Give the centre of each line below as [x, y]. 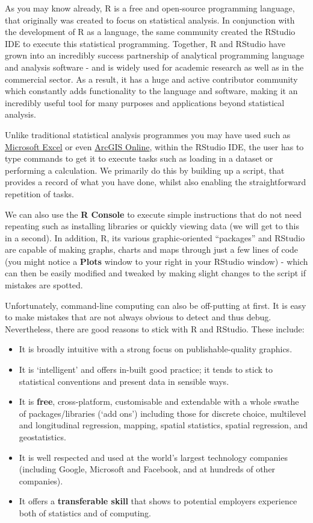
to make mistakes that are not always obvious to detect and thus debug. [138, 317]
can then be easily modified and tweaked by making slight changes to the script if [156, 273]
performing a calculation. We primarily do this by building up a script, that [145, 170]
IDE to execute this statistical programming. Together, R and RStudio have [145, 43]
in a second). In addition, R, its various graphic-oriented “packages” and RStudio [155, 237]
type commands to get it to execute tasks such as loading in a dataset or [139, 158]
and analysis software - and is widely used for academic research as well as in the [154, 67]
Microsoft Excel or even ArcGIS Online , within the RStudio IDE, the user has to [154, 146]
